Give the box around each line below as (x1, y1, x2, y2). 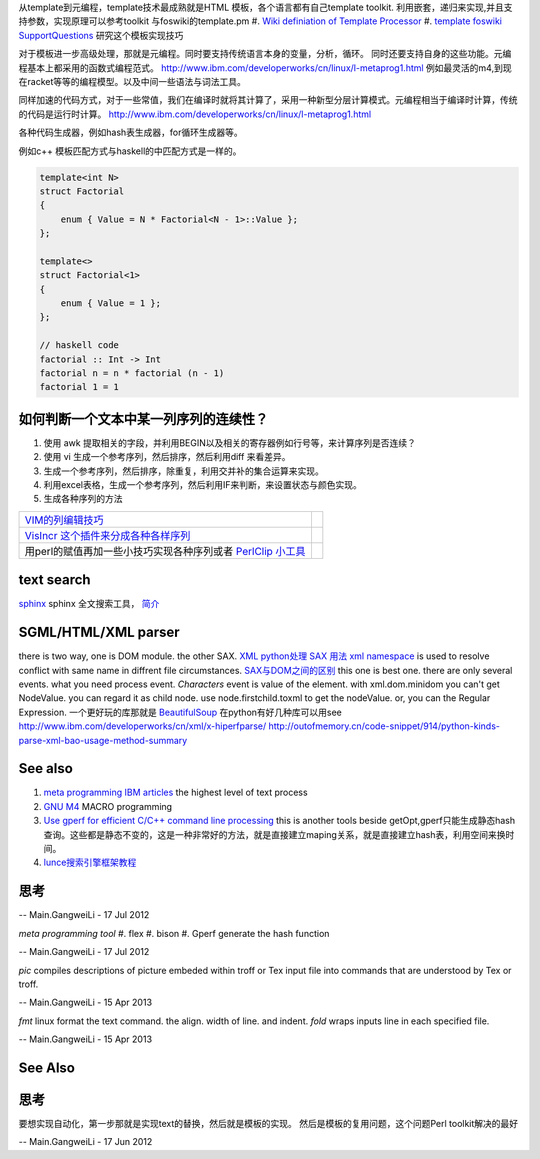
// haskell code (39, 340, 120, 351)
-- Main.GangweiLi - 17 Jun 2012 (18, 1136, 153, 1148)
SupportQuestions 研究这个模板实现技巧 (18, 29, 184, 41)
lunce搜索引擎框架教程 (43, 856, 137, 869)
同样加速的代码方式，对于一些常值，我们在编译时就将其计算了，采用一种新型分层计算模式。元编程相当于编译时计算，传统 (18, 94, 518, 106)
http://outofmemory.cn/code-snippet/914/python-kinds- (268, 720, 500, 732)
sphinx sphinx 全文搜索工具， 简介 (18, 598, 160, 610)
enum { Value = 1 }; (60, 298, 162, 309)
